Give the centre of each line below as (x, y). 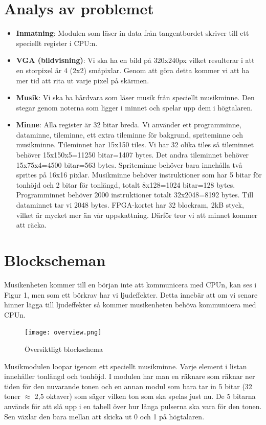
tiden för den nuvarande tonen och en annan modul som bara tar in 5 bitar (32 (128, 386)
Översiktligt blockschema (64, 349)
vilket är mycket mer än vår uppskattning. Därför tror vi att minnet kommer (137, 215)
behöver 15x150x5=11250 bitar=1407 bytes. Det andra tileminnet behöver (132, 155)
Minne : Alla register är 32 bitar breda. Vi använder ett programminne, (129, 125)
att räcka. (31, 225)
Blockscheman (55, 260)
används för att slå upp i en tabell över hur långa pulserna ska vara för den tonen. (133, 406)
